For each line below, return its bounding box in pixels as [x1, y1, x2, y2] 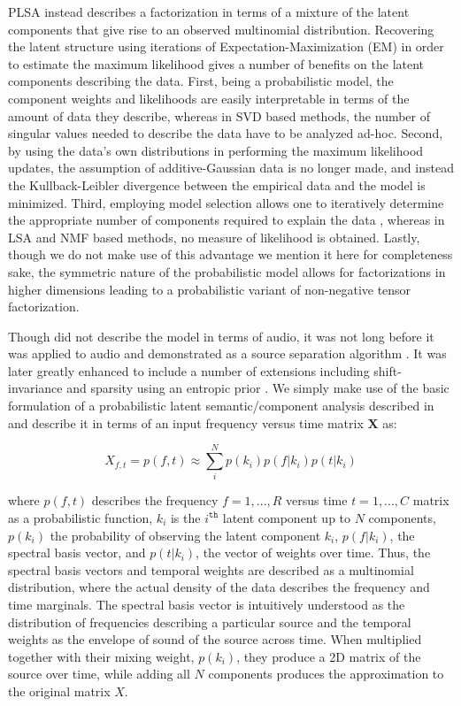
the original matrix [8, 681, 111, 700]
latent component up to [222, 508, 351, 526]
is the [170, 508, 201, 526]
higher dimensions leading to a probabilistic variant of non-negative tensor [8, 280, 411, 298]
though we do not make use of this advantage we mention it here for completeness [8, 245, 453, 264]
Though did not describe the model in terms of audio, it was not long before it [8, 326, 434, 345]
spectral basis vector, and [8, 543, 146, 562]
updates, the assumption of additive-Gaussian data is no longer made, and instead [8, 158, 454, 177]
